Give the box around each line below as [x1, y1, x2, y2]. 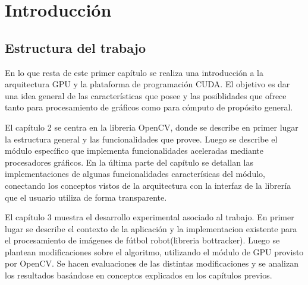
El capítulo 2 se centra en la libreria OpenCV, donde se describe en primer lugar [5, 121, 298, 133]
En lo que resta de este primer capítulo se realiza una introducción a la [5, 66, 263, 78]
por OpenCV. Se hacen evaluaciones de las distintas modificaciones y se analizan [5, 257, 298, 270]
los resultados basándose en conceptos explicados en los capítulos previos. [5, 269, 272, 281]
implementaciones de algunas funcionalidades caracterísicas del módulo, [5, 167, 265, 180]
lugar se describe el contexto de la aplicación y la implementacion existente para [5, 222, 297, 235]
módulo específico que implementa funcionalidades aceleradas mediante [5, 144, 264, 157]
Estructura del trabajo [5, 38, 146, 56]
